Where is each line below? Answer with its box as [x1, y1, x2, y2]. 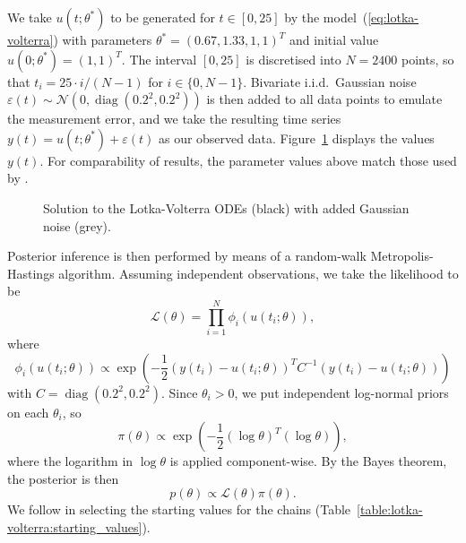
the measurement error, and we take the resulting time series [7, 109, 341, 128]
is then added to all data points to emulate [206, 90, 443, 108]
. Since [160, 383, 198, 401]
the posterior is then [7, 469, 119, 487]
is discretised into [246, 49, 341, 68]
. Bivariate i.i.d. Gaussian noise [243, 72, 417, 90]
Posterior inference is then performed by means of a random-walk [7, 246, 367, 265]
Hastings [7, 263, 55, 282]
